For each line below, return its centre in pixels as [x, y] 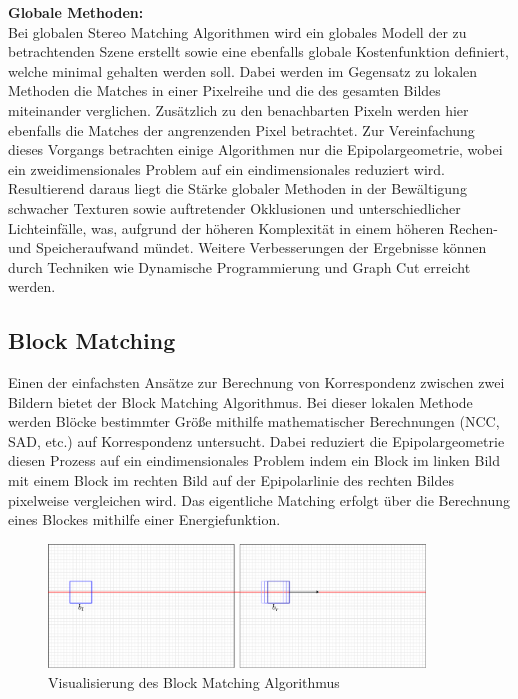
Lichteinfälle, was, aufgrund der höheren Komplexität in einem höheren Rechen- [253, 227]
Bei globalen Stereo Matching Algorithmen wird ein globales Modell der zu [237, 31]
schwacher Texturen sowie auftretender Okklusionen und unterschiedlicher [234, 207]
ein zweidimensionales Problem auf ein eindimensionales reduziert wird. [226, 168]
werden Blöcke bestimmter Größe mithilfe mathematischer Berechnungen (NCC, [254, 421]
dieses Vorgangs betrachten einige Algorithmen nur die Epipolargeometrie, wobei [255, 149]
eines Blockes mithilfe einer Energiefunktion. [144, 519]
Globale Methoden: [76, 12]
